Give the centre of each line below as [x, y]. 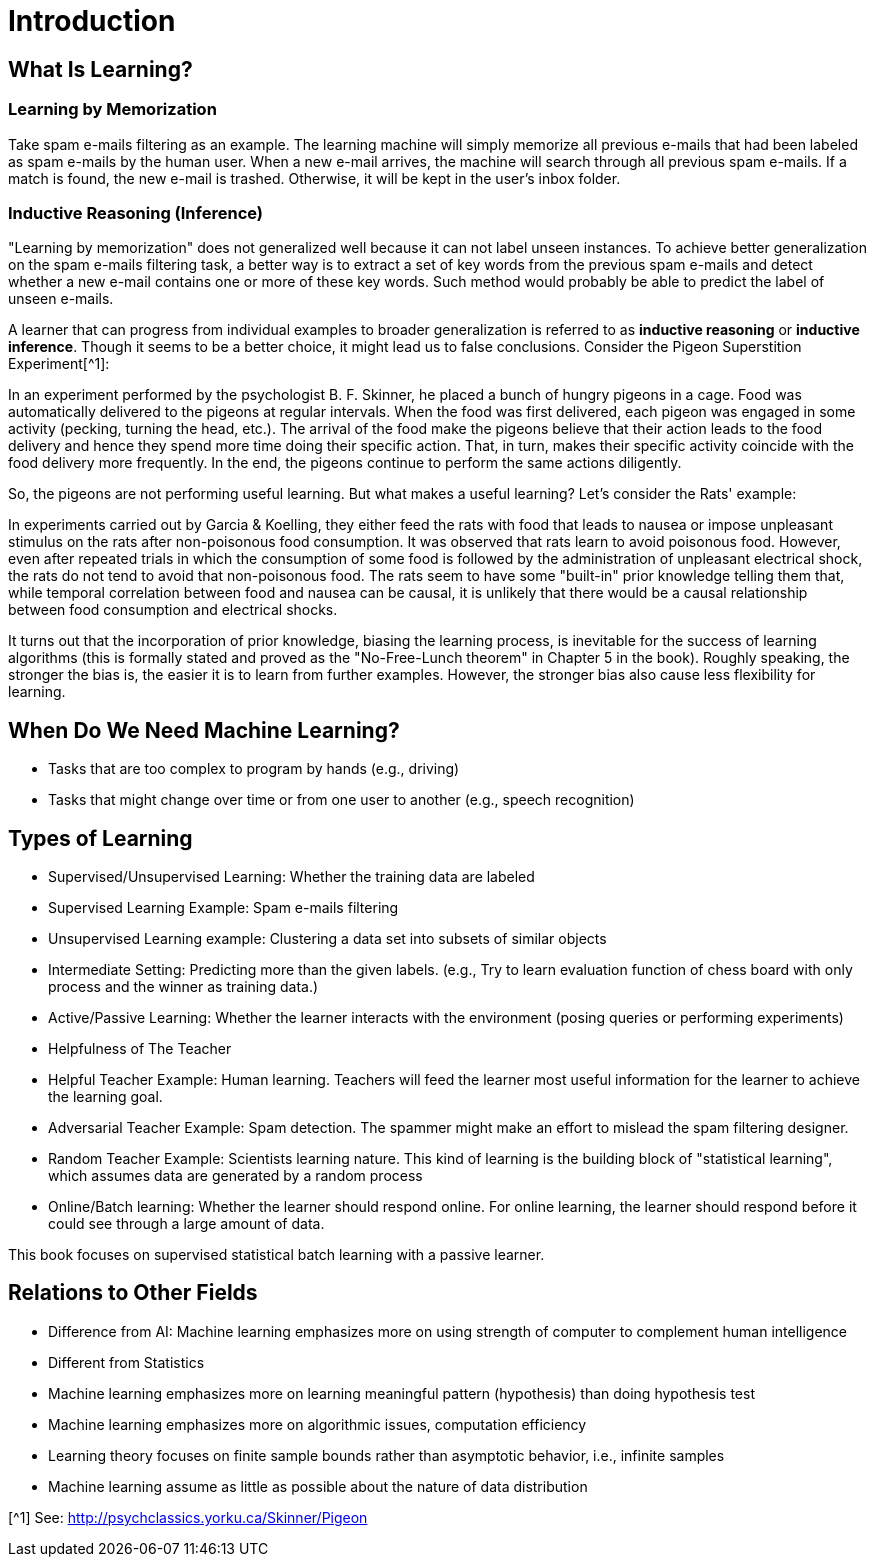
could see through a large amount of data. [186, 1223]
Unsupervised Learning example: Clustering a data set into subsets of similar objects [327, 938]
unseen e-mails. [61, 299]
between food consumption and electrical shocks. [173, 610]
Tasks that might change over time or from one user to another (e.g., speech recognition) [341, 800]
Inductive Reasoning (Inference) [135, 212]
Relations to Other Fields [133, 1293]
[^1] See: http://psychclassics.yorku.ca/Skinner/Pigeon [188, 1517]
